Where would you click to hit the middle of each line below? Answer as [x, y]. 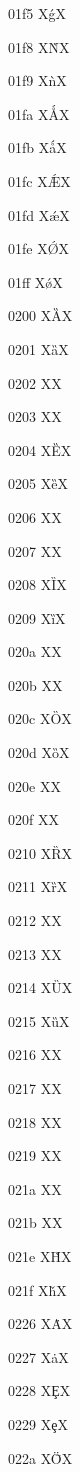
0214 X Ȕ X [40, 987]
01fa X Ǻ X [39, 113]
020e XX [34, 785]
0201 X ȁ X [38, 348]
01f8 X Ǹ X [39, 46]
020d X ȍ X [39, 752]
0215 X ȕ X [39, 1020]
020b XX [35, 684]
